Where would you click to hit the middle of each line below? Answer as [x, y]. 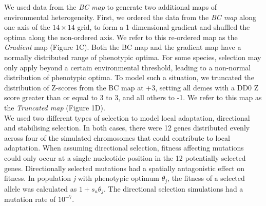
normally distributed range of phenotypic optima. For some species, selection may [133, 57]
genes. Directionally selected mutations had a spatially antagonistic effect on [125, 168]
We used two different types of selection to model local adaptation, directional [127, 117]
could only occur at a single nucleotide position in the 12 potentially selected [125, 157]
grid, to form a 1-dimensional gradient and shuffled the [164, 27]
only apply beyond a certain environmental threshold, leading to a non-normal [128, 67]
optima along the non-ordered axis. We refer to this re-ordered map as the [121, 37]
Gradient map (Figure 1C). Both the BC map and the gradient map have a [123, 47]
